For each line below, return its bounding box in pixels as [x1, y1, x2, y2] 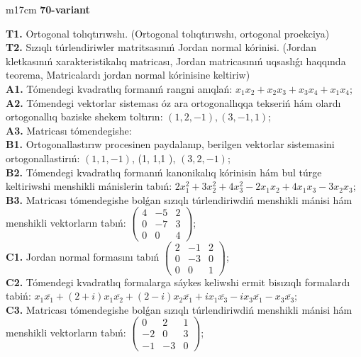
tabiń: [6, 288, 31, 303]
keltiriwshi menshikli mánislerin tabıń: [6, 178, 172, 193]
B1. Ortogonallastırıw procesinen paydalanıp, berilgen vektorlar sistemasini [6, 137, 335, 152]
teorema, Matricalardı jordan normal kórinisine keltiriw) [6, 67, 250, 82]
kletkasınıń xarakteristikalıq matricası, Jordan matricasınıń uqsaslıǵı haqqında [6, 53, 346, 68]
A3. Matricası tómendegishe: [6, 123, 132, 137]
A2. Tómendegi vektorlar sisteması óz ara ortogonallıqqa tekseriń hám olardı [6, 95, 341, 110]
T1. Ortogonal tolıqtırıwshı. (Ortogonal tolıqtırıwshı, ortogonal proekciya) [6, 25, 330, 40]
